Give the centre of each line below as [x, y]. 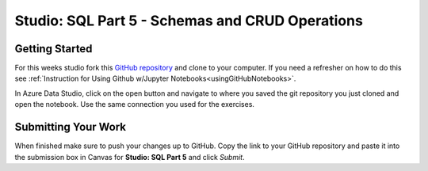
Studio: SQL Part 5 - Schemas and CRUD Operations [189, 21]
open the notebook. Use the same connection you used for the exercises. [135, 104]
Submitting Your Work [71, 127]
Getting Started [53, 49]
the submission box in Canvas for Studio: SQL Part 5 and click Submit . [130, 157]
